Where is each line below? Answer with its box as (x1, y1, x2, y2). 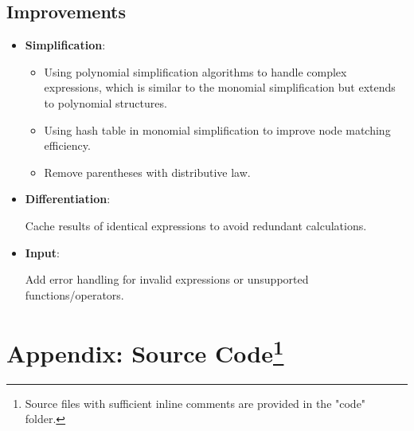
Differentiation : (25, 190, 111, 207)
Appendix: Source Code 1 (6, 333, 284, 369)
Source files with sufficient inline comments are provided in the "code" (25, 394, 366, 411)
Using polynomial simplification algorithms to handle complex (44, 63, 347, 80)
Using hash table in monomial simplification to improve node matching (44, 121, 391, 138)
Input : (25, 244, 60, 261)
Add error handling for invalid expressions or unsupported (25, 271, 309, 288)
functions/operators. (25, 286, 124, 303)
